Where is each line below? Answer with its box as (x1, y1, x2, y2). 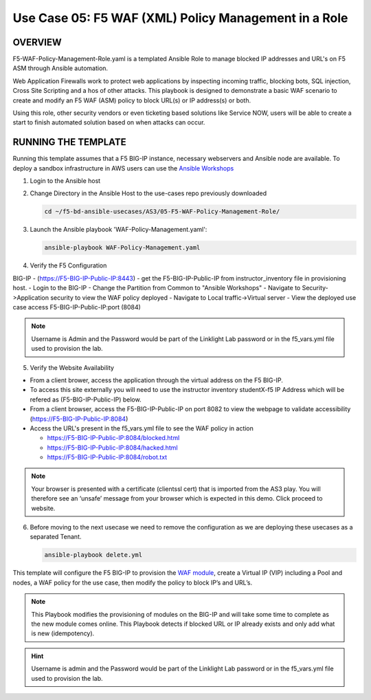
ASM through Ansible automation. (12, 64, 109, 72)
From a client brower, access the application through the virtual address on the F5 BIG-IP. (30, 375, 283, 384)
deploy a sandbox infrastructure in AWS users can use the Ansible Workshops (12, 164, 234, 172)
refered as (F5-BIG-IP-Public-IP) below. (30, 395, 142, 404)
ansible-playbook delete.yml (44, 551, 143, 559)
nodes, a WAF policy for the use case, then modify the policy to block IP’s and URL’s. (12, 578, 253, 587)
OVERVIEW (12, 36, 62, 48)
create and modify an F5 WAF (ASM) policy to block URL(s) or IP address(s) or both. (12, 96, 251, 105)
